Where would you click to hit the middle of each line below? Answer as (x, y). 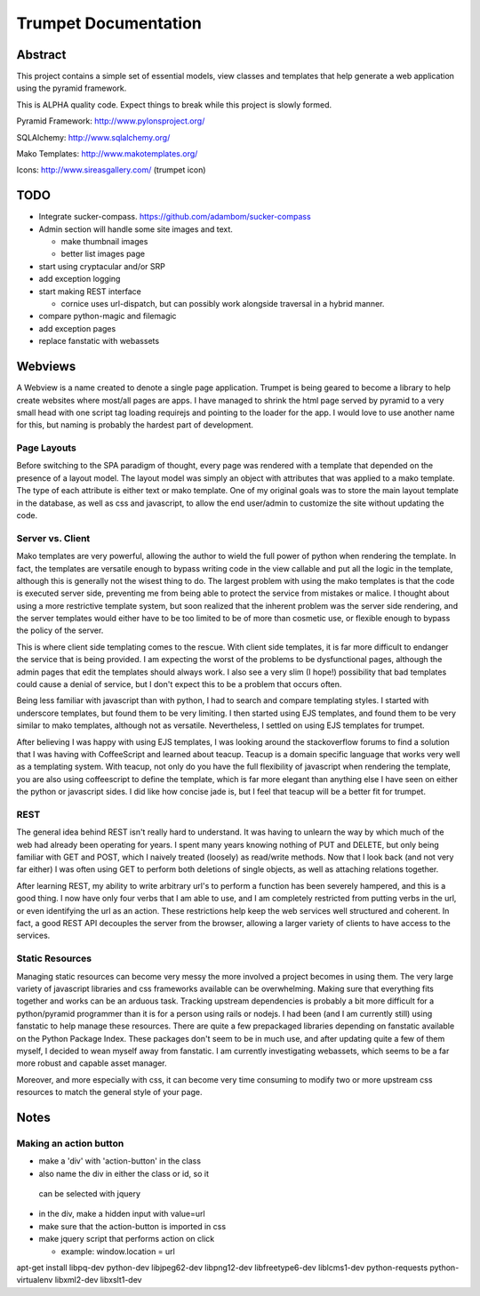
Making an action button (70, 1143)
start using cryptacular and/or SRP (102, 266)
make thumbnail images (104, 242)
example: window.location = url (118, 1251)
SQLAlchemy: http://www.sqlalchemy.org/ (93, 137)
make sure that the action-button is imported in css (132, 1226)
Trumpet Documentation (109, 23)
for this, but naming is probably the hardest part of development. (135, 425)
